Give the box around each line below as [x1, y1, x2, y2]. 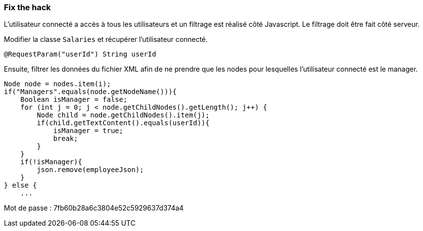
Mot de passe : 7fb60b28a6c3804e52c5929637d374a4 [4, 204, 184, 212]
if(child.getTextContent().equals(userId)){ [37, 119, 210, 127]
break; [53, 135, 78, 143]
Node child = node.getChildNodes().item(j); [37, 111, 210, 119]
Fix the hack [4, 2, 51, 12]
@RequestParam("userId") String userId [4, 50, 156, 58]
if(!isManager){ [20, 158, 82, 166]
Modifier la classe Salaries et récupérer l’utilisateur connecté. [4, 35, 208, 44]
